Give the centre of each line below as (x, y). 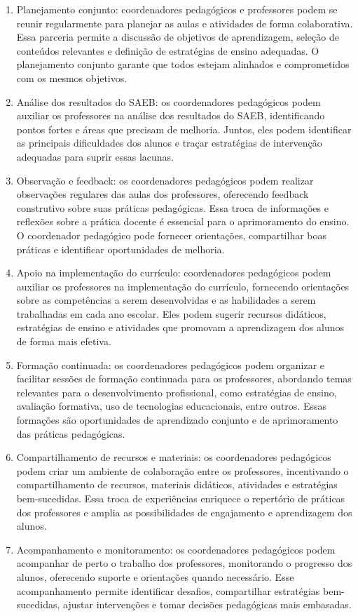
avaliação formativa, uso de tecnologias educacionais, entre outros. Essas (171, 406)
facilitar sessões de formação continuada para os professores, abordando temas (184, 379)
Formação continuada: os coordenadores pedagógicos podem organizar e (171, 364)
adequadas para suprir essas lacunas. (95, 156)
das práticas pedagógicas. (71, 433)
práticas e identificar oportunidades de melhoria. (121, 249)
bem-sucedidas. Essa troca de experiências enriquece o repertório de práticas (181, 498)
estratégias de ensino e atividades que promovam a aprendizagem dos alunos (180, 327)
